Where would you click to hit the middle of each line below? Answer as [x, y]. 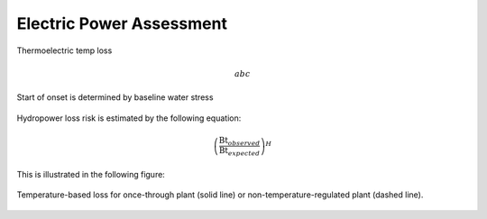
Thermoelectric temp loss [64, 50]
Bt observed [239, 141]
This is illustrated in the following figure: [91, 174]
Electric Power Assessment [122, 23]
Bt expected [239, 151]
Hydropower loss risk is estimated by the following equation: [129, 118]
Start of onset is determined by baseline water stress [115, 97]
